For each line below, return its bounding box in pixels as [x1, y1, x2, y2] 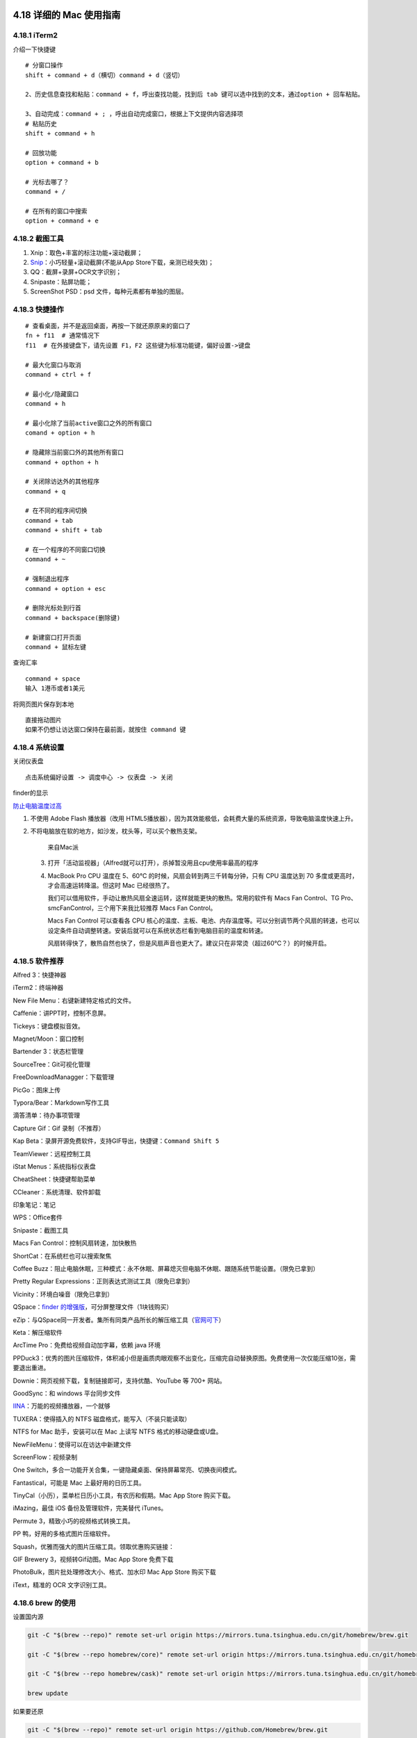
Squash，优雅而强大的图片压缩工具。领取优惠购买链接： [13, 1542, 175, 1550]
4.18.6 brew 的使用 [13, 1598, 76, 1607]
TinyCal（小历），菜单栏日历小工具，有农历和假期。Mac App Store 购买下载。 [13, 1491, 234, 1500]
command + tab [25, 517, 73, 524]
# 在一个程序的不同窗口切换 [25, 546, 106, 554]
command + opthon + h [25, 458, 99, 466]
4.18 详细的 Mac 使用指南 [13, 9, 121, 21]
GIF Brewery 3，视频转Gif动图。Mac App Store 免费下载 [13, 1555, 174, 1564]
